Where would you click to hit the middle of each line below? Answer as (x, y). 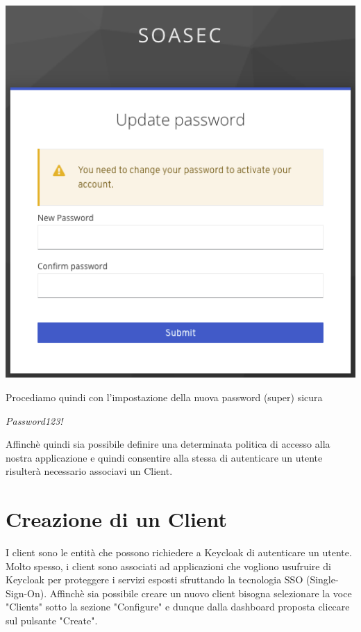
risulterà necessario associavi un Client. (89, 471)
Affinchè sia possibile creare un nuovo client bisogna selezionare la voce (201, 593)
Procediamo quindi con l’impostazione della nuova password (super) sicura (164, 397)
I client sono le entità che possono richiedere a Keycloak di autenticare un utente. (179, 552)
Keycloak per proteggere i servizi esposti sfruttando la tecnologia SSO (154, 580)
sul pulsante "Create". (52, 621)
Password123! (34, 420)
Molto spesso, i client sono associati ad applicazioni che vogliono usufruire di (168, 566)
